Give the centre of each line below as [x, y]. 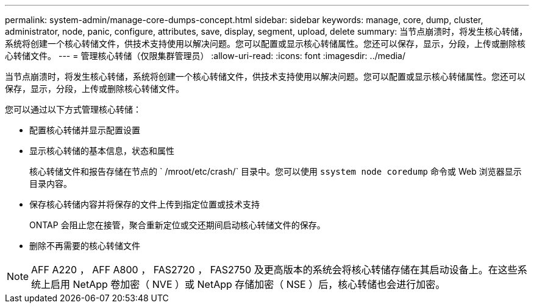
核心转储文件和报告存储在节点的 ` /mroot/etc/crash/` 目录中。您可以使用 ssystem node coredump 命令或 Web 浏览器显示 [276, 171]
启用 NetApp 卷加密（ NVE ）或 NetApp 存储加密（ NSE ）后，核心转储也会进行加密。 [248, 284]
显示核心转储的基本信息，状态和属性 [102, 151]
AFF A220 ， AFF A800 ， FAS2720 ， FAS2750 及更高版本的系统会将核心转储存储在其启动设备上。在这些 [274, 270]
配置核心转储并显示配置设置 [85, 130]
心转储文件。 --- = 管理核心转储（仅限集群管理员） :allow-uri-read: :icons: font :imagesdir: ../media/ [205, 56]
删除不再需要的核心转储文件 [85, 246]
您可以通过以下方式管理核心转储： [73, 109]
